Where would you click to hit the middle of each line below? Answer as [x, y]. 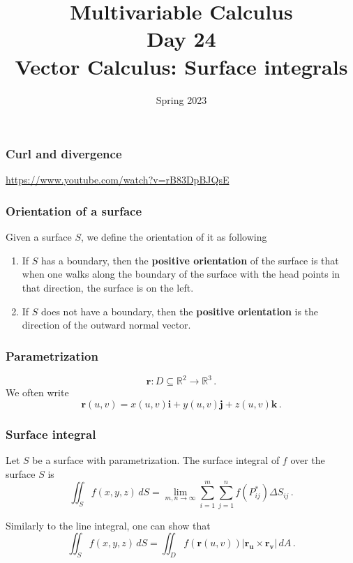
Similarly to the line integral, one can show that [108, 525]
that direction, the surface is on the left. [108, 287]
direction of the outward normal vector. [106, 325]
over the [308, 460]
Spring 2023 [181, 99]
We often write [37, 392]
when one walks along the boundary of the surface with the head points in [181, 274]
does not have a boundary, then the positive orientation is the [180, 311]
